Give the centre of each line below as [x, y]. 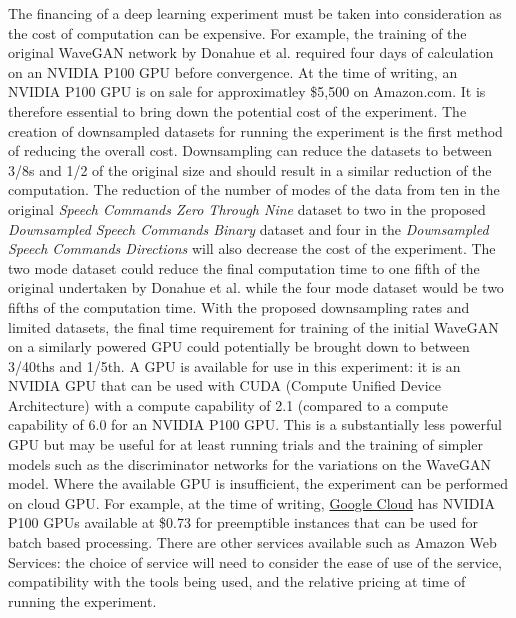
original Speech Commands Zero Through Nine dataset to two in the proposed [247, 208]
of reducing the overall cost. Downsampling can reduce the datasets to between [250, 150]
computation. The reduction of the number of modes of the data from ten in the [254, 189]
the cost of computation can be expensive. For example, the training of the [237, 32]
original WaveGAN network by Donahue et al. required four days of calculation [251, 52]
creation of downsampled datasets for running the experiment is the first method [255, 130]
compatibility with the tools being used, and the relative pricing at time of [237, 581]
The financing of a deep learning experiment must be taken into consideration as [255, 13]
